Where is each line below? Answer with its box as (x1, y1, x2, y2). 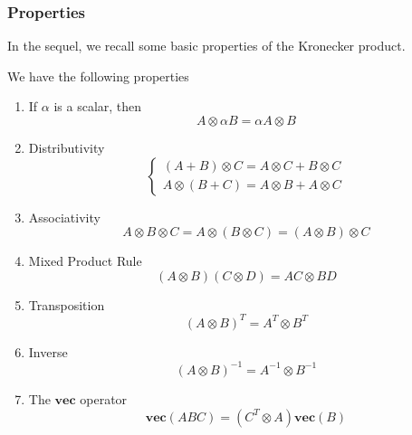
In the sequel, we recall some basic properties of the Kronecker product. (7, 36, 406, 55)
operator (80, 389, 128, 408)
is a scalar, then (53, 97, 142, 116)
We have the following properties (7, 66, 189, 85)
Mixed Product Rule (28, 251, 142, 270)
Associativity (28, 207, 101, 226)
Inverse (28, 342, 68, 361)
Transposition (28, 295, 105, 314)
